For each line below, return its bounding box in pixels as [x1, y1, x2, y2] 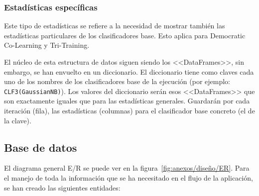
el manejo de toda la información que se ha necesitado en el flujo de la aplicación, [4, 173, 253, 183]
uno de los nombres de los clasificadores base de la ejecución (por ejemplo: [4, 76, 230, 87]
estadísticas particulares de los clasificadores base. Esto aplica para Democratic [4, 30, 246, 40]
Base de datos [4, 139, 77, 155]
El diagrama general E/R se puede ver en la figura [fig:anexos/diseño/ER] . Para [4, 163, 250, 173]
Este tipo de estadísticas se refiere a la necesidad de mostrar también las [4, 20, 225, 31]
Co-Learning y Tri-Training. [4, 40, 90, 50]
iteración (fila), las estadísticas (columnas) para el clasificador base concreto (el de [4, 105, 255, 116]
